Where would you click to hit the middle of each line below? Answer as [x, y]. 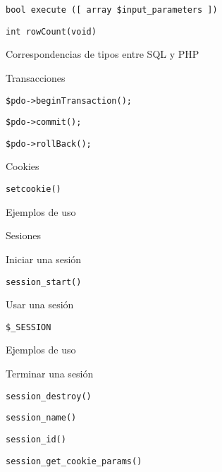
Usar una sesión [40, 304]
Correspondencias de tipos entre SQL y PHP [103, 54]
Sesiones [23, 235]
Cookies [23, 166]
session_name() [41, 418]
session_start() [44, 282]
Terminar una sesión [50, 373]
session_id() [36, 439]
